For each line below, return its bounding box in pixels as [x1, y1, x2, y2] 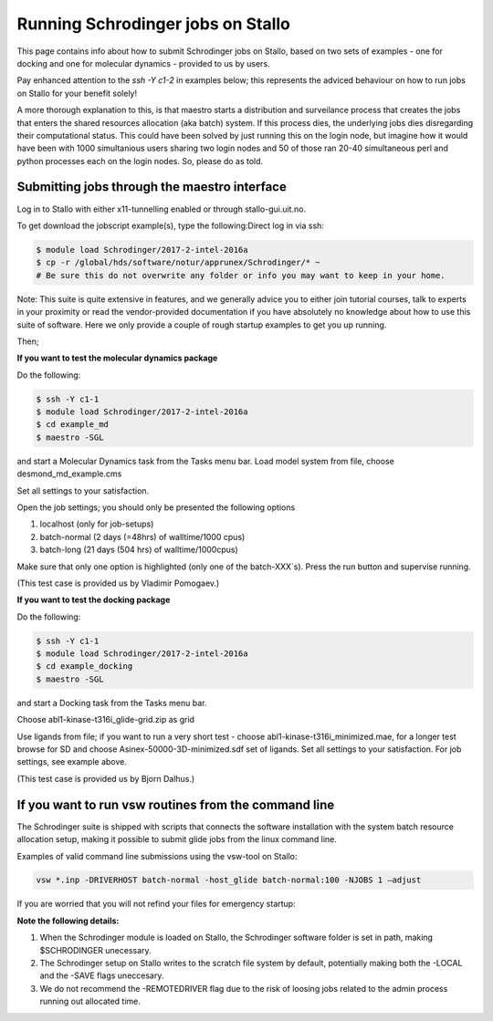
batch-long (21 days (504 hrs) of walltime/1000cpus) [39, 544, 239, 556]
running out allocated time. [39, 995, 142, 1007]
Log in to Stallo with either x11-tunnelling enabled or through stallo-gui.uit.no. [16, 203, 306, 214]
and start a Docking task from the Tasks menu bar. [16, 697, 207, 708]
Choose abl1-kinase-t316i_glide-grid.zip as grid [16, 714, 195, 725]
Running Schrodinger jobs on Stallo [16, 14, 291, 34]
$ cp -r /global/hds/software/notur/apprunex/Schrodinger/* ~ [36, 257, 320, 268]
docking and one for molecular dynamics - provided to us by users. [16, 57, 270, 68]
